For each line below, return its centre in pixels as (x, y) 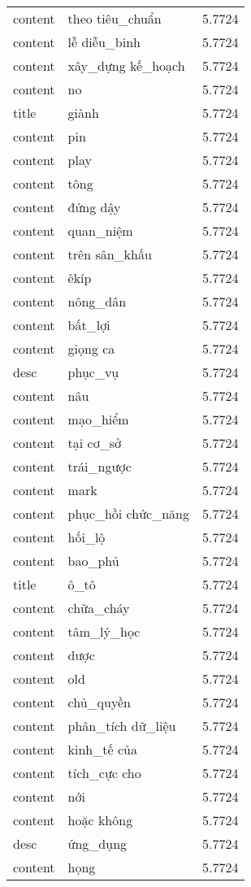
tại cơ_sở (94, 443)
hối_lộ (87, 537)
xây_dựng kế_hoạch (126, 65)
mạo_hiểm (98, 419)
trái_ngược (100, 466)
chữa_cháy (99, 608)
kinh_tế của (102, 749)
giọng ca (91, 348)
